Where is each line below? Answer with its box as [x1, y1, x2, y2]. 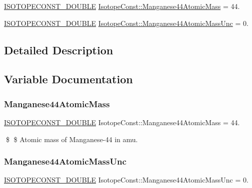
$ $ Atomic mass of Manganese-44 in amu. [5, 134, 138, 144]
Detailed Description [4, 42, 113, 57]
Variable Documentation [4, 71, 133, 87]
